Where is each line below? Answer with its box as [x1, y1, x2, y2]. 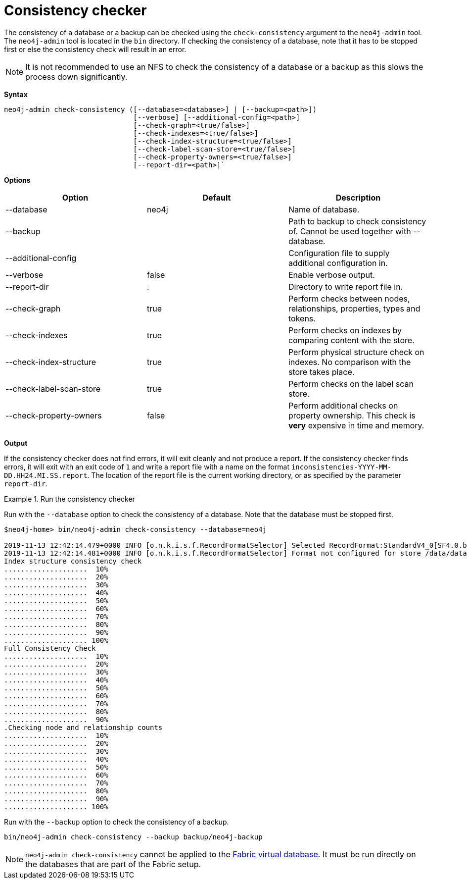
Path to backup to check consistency [288, 216, 426, 226]
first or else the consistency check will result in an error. [4, 45, 187, 53]
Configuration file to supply [288, 248, 390, 258]
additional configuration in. [288, 258, 388, 268]
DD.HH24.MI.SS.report [4, 471, 88, 479]
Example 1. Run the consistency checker [4, 494, 135, 503]
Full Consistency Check [4, 644, 96, 652]
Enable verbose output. [288, 269, 375, 280]
